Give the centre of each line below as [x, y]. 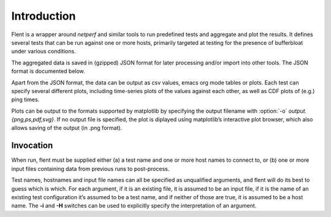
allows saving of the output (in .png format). [67, 128]
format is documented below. [48, 71]
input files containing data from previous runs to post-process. [90, 169]
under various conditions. [44, 51]
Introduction [44, 16]
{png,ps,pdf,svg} [33, 120]
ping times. [25, 100]
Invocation [32, 146]
